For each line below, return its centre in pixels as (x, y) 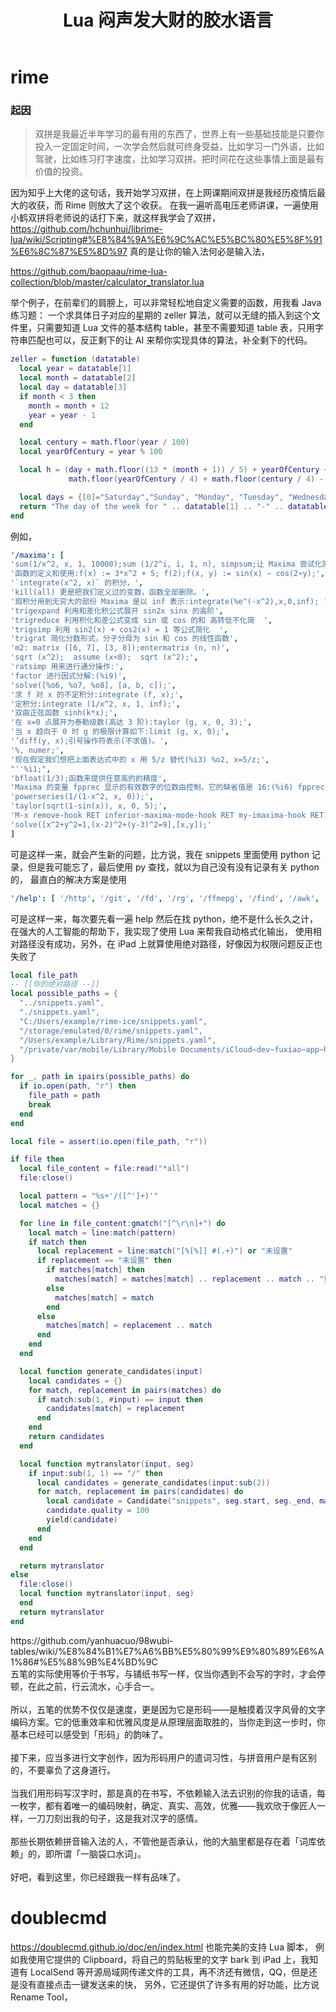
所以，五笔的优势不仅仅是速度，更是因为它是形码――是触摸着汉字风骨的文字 (168, 1709)
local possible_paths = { (64, 994)
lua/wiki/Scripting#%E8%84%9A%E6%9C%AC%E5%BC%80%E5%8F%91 (166, 240)
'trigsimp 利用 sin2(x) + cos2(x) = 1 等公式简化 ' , (119, 629)
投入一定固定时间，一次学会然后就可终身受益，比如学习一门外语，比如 (179, 147)
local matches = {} (60, 1205)
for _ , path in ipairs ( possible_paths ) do (100, 1077)
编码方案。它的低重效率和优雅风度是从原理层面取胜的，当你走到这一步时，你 (168, 1722)
